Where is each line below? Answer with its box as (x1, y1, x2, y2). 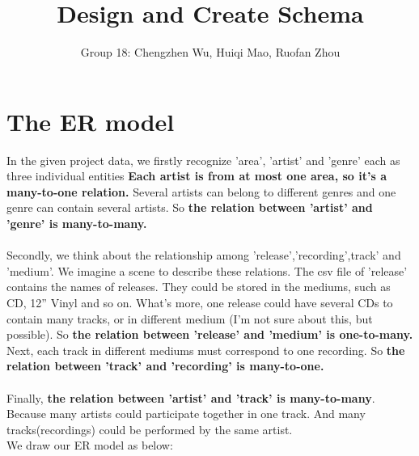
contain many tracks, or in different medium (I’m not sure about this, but (6, 310, 373, 327)
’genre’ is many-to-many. (6, 215, 147, 232)
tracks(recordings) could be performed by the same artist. (6, 420, 293, 437)
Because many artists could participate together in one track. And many (6, 405, 366, 422)
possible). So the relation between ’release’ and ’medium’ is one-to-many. (6, 326, 413, 343)
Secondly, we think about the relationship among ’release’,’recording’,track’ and (6, 247, 401, 264)
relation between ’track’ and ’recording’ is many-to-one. (6, 357, 324, 374)
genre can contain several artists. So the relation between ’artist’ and (6, 199, 373, 216)
